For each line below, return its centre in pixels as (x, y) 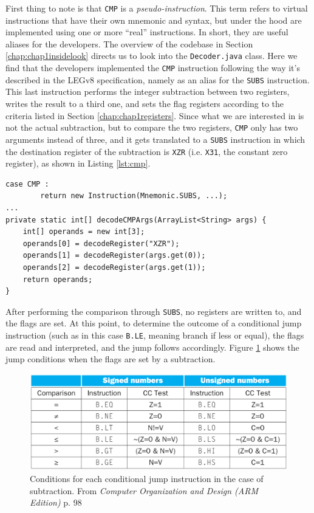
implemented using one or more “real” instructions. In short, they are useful (147, 32)
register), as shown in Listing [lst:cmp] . (78, 163)
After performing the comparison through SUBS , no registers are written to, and (154, 311)
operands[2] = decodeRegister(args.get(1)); (114, 267)
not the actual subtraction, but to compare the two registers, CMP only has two (152, 127)
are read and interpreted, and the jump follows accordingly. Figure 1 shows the (152, 347)
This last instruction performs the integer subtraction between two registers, (148, 91)
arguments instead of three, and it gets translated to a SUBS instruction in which (155, 139)
